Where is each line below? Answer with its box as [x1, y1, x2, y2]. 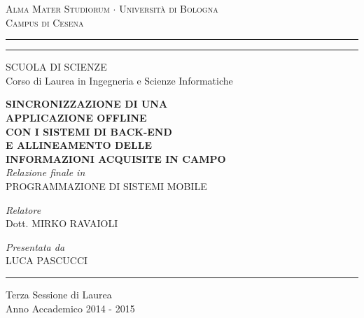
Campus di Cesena [6, 15, 84, 29]
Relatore [6, 202, 41, 217]
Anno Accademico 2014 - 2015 [6, 301, 135, 315]
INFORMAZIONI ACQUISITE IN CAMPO [6, 151, 226, 166]
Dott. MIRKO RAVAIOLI [6, 216, 118, 231]
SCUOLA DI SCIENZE [6, 59, 107, 74]
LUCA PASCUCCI [6, 253, 88, 268]
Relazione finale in [6, 165, 85, 180]
